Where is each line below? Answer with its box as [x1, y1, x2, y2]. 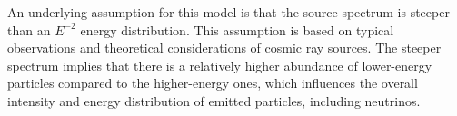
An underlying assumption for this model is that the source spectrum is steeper [7, 3, 450, 21]
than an [7, 20, 51, 39]
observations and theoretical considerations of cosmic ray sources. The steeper [7, 38, 442, 57]
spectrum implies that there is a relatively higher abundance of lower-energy [7, 55, 432, 74]
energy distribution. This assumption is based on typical [80, 20, 394, 39]
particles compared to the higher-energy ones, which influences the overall [7, 73, 418, 92]
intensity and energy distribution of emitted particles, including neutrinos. [7, 91, 421, 110]
